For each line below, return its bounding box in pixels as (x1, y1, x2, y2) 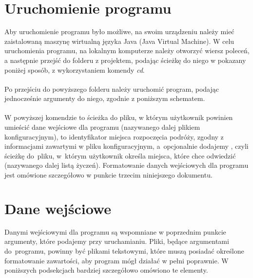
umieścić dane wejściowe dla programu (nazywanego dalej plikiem (4, 122, 200, 132)
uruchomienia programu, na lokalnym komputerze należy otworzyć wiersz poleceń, (4, 45, 250, 56)
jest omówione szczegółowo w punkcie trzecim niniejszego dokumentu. (4, 170, 213, 180)
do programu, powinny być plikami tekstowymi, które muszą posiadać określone (4, 245, 244, 256)
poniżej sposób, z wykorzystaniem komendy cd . (4, 64, 145, 75)
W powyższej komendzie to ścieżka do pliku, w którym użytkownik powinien (4, 112, 233, 122)
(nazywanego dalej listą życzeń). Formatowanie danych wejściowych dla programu (4, 160, 249, 170)
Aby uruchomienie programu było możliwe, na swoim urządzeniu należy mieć (4, 26, 234, 37)
